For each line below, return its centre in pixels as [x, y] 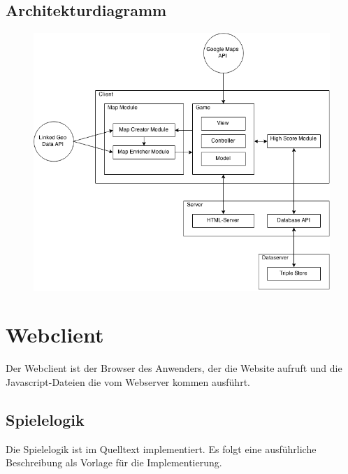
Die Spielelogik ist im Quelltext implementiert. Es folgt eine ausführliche [161, 448]
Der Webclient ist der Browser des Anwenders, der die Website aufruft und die [174, 368]
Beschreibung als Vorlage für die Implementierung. [114, 462]
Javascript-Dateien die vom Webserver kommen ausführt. [128, 381]
